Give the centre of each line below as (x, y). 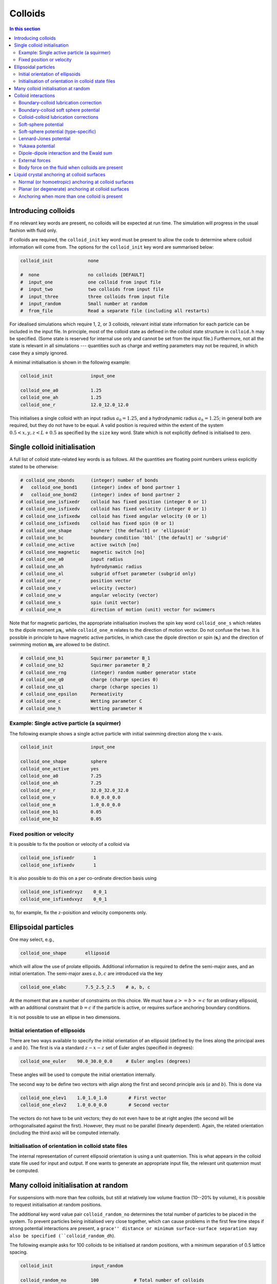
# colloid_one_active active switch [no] (80, 545)
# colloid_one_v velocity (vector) (78, 588)
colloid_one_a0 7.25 (61, 776)
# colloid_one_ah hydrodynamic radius (81, 567)
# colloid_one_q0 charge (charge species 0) (89, 680)
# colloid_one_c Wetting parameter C (81, 701)
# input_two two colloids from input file (92, 289)
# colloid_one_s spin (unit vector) (80, 602)
